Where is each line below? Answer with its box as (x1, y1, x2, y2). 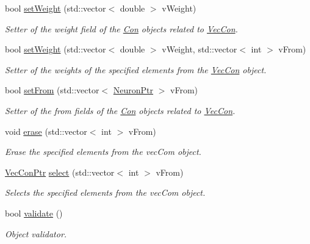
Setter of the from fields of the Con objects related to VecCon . (5, 104, 236, 117)
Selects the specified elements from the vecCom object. (5, 186, 206, 199)
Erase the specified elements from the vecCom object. (5, 145, 201, 158)
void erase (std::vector (5, 124, 87, 137)
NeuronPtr (113, 84, 154, 96)
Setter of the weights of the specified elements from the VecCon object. (5, 63, 267, 76)
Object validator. (5, 227, 67, 240)
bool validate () (5, 206, 63, 219)
